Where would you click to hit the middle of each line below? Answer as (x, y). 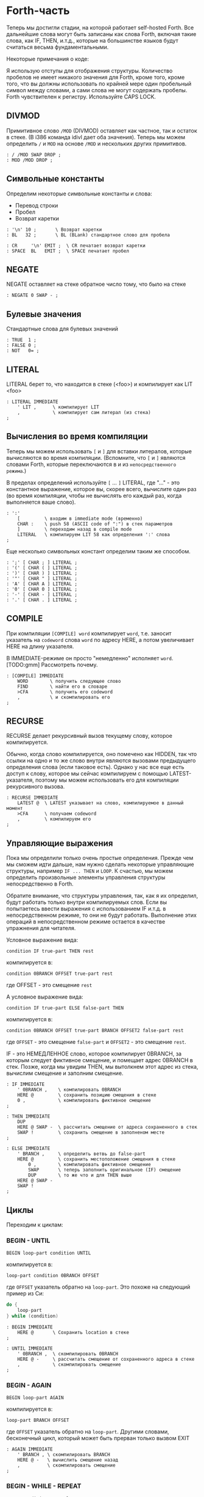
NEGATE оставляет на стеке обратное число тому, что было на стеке (96, 284)
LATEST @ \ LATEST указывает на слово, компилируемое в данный (100, 803)
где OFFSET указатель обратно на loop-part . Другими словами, (88, 1432)
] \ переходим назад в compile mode (75, 529)
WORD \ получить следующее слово (69, 681)
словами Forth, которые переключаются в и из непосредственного (91, 464)
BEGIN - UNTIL (28, 1240)
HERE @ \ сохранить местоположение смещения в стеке (96, 1159)
